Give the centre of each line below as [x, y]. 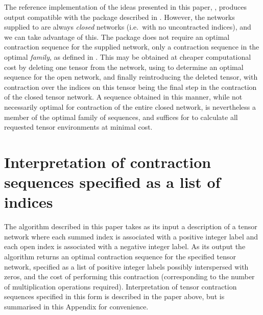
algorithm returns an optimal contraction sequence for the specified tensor [120, 256]
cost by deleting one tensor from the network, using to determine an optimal [124, 67]
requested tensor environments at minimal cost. [78, 127]
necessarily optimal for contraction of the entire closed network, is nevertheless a [130, 106]
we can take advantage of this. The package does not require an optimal [117, 37]
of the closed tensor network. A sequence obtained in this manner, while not [123, 97]
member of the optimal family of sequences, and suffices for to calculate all [121, 117]
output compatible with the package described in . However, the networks [119, 17]
